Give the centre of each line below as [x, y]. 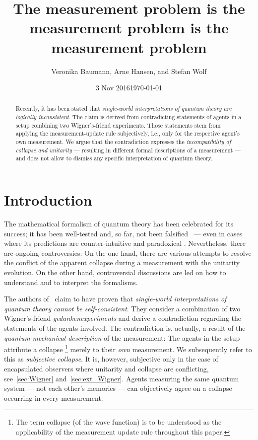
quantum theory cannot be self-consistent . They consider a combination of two [122, 308]
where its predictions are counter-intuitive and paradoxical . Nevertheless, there [125, 243]
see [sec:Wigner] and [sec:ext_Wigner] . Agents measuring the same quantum [122, 378]
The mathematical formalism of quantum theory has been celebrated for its [119, 224]
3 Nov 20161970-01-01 [129, 88]
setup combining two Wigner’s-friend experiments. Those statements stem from [118, 125]
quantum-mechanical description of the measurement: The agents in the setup [122, 337]
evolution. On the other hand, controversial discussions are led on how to [115, 272]
